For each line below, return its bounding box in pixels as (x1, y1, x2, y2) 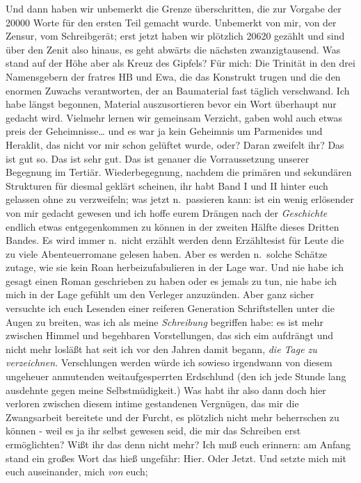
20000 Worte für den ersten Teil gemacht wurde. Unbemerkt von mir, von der (6, 15, 337, 29)
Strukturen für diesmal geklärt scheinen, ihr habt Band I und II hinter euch (6, 178, 328, 193)
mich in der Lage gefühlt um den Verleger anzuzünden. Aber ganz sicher (6, 287, 314, 302)
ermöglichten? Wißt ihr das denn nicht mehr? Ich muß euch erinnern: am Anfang (6, 437, 351, 451)
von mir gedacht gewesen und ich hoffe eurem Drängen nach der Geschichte (6, 205, 328, 220)
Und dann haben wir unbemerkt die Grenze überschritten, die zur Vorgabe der (6, 1, 342, 15)
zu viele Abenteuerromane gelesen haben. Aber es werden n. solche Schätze (6, 246, 328, 261)
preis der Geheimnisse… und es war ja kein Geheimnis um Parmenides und (6, 124, 323, 138)
